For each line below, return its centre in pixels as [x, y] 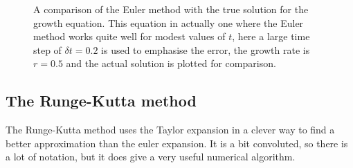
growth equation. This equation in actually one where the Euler [169, 22]
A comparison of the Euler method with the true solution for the [171, 9]
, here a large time [271, 36]
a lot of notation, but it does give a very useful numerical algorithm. [151, 157]
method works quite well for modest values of [129, 36]
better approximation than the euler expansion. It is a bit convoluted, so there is [177, 143]
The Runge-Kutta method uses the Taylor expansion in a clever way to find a [170, 130]
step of [47, 49]
